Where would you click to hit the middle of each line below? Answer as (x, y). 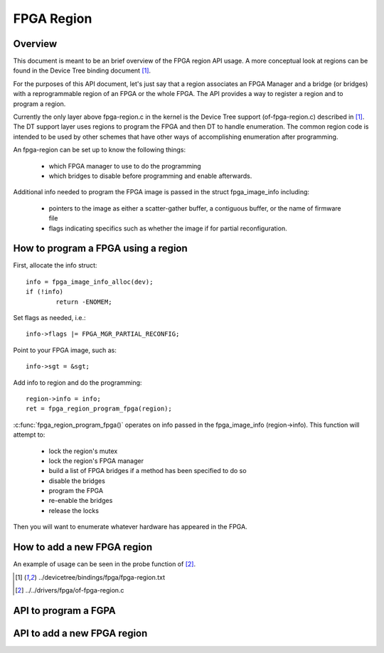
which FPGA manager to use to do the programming (125, 166)
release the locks (74, 510)
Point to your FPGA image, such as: (65, 350)
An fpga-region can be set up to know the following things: (100, 150)
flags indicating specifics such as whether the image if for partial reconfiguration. (168, 228)
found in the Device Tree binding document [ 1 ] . (82, 70)
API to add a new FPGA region (80, 633)
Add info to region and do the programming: (78, 382)
